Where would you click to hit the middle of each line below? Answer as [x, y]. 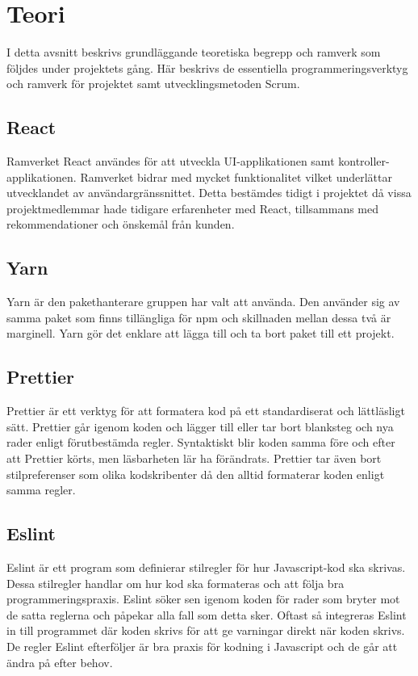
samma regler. [41, 490]
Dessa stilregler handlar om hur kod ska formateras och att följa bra [176, 583]
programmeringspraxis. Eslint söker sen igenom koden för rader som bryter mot [203, 599]
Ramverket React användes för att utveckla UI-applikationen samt [171, 161]
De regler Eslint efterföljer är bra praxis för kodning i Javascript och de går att [202, 646]
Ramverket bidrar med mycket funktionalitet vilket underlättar [236, 176]
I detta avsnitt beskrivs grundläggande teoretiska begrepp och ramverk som [194, 52]
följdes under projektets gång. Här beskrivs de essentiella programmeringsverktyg [207, 67]
